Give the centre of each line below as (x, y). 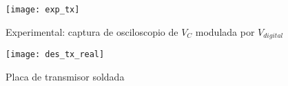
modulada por (225, 31)
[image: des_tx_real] (55, 55)
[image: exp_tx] (43, 10)
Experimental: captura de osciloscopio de (92, 31)
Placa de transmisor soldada (65, 76)
